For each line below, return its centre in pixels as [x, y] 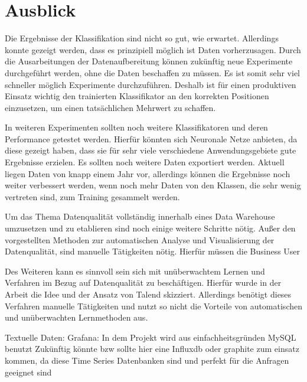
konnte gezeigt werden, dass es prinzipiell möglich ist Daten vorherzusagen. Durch [153, 49]
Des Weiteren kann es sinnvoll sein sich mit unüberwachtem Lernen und [135, 271]
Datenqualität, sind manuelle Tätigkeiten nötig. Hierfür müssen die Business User [153, 251]
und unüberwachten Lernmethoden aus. [76, 317]
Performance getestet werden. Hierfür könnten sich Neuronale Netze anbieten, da [151, 138]
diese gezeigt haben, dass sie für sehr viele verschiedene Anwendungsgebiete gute [151, 150]
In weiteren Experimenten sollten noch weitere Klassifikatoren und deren [136, 127]
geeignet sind [28, 372]
